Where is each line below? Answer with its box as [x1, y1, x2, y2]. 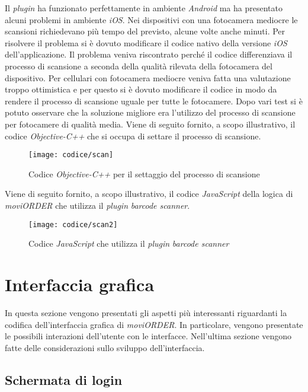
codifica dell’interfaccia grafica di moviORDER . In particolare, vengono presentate [5, 318, 303, 330]
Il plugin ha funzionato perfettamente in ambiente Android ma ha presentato [5, 2, 283, 14]
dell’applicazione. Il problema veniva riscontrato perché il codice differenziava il [5, 48, 293, 60]
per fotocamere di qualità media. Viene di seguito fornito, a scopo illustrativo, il [5, 117, 296, 130]
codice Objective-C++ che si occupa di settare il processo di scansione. [5, 129, 261, 142]
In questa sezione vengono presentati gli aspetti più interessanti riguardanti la [5, 306, 287, 318]
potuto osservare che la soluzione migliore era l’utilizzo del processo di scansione [5, 106, 296, 119]
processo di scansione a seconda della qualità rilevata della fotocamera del [5, 59, 272, 72]
